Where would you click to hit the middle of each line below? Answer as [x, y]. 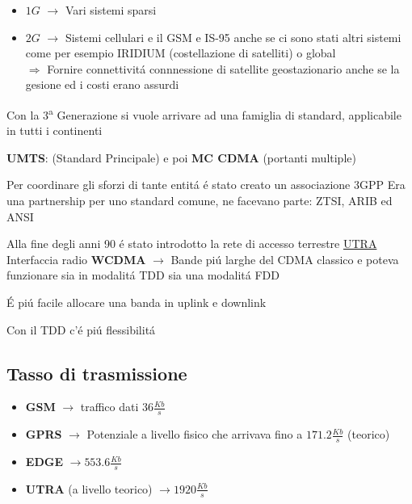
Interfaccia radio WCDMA [76, 259]
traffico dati [109, 407]
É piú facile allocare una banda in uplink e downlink [137, 302]
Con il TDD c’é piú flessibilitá [81, 329]
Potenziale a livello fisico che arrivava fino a [195, 434]
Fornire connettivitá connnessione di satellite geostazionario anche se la [223, 68]
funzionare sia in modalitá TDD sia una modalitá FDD [143, 275]
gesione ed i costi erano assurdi [102, 84]
